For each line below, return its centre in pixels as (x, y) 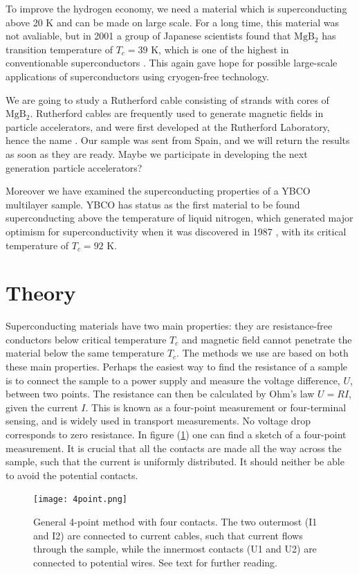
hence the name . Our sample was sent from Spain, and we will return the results (178, 140)
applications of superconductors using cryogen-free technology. (137, 76)
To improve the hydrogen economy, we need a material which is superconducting (176, 8)
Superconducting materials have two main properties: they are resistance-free (169, 326)
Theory (41, 293)
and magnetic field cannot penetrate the (267, 339)
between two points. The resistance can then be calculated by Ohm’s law (160, 394)
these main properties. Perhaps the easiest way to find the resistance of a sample (177, 366)
